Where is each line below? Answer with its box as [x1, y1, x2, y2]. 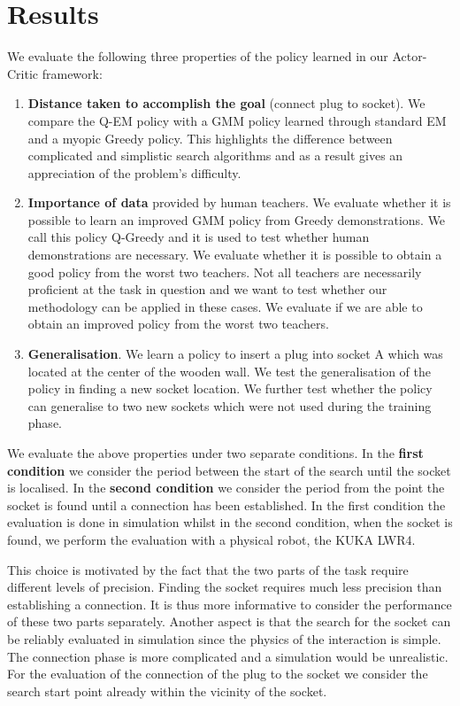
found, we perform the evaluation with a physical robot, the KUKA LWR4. [7, 530, 416, 548]
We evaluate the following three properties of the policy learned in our [7, 47, 388, 66]
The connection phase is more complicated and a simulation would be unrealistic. [7, 647, 448, 665]
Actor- [392, 47, 427, 66]
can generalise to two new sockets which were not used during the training [27, 396, 432, 415]
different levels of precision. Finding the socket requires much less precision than [7, 578, 442, 596]
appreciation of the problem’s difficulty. [27, 163, 241, 182]
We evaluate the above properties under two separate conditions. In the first [7, 444, 424, 462]
